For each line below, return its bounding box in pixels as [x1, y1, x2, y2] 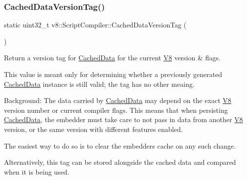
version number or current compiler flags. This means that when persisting [4, 104, 228, 115]
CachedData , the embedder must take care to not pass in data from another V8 [4, 114, 243, 125]
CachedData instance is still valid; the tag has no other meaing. [4, 78, 195, 89]
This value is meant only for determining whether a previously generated [4, 69, 223, 79]
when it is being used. [4, 166, 69, 177]
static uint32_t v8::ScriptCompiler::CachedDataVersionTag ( [4, 20, 187, 30]
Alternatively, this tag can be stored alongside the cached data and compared [4, 157, 236, 167]
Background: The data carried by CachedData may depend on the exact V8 [4, 95, 231, 105]
